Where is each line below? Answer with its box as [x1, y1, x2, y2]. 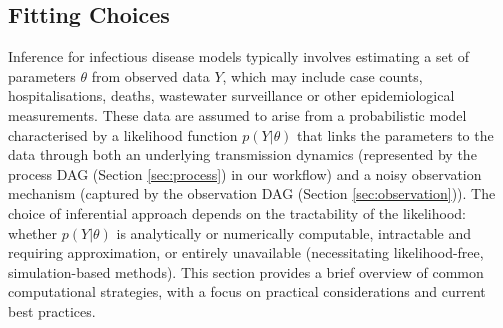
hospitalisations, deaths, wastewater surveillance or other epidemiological [8, 85, 455, 106]
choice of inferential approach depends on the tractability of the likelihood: [8, 202, 466, 223]
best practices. [8, 300, 96, 321]
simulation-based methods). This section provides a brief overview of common [8, 261, 484, 282]
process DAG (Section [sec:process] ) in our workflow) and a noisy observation [8, 163, 482, 184]
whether [8, 222, 58, 243]
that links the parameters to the [297, 124, 494, 145]
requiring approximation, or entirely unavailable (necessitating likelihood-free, [8, 242, 484, 263]
